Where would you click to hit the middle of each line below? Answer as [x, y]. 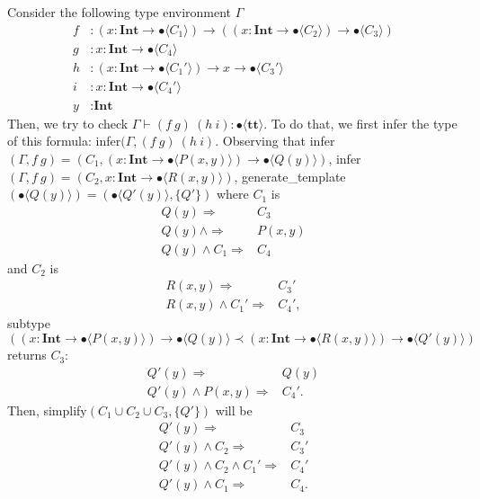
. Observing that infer [275, 141]
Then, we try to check [68, 123]
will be [234, 410]
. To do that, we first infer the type [360, 123]
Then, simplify [47, 410]
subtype [29, 323]
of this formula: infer [64, 141]
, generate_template [290, 176]
